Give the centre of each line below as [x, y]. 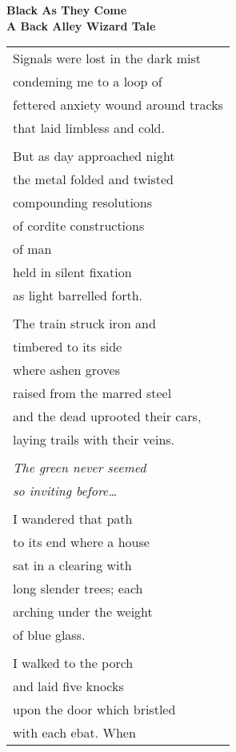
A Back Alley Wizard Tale [81, 25]
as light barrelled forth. [78, 296]
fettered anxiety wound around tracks [118, 105]
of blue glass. [49, 635]
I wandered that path [73, 519]
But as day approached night [94, 156]
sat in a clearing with [72, 565]
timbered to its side [68, 347]
